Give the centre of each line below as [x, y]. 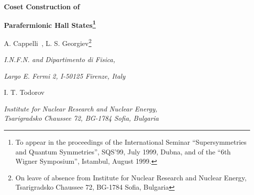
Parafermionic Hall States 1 [50, 24]
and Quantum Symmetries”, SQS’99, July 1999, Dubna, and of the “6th [123, 151]
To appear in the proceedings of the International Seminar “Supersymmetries [131, 142]
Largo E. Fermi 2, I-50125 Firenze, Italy [65, 76]
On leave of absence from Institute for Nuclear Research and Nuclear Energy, [131, 177]
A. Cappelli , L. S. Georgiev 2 [48, 42]
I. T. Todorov [24, 92]
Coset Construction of [42, 6]
